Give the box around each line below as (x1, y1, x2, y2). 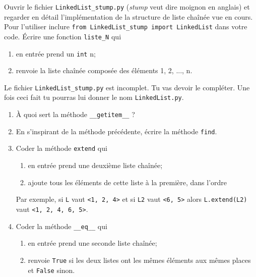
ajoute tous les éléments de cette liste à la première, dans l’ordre (28, 177, 227, 187)
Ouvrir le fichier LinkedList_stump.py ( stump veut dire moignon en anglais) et (4, 2, 250, 12)
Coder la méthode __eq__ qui (16, 220, 107, 231)
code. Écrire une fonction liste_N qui (4, 31, 121, 41)
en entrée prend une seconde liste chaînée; (28, 238, 157, 248)
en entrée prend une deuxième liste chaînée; (28, 160, 163, 171)
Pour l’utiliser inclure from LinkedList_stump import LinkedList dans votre (4, 21, 247, 32)
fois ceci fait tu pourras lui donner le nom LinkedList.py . (4, 92, 184, 102)
